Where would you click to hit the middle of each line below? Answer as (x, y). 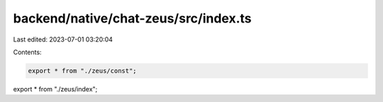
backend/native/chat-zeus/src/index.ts (132, 18)
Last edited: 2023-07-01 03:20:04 (63, 39)
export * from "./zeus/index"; (55, 89)
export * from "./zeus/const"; (83, 71)
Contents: (27, 52)
